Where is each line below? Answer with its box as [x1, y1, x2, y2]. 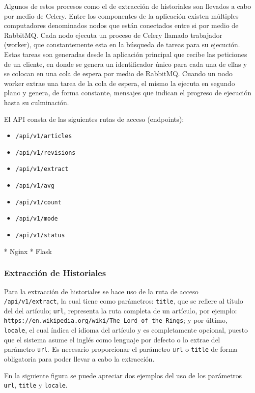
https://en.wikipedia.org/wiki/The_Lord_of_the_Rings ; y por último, [4, 315, 227, 325]
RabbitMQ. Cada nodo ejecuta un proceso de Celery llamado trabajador [4, 29, 223, 40]
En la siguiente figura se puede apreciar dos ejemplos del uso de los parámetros [4, 370, 242, 380]
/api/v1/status [15, 232, 65, 239]
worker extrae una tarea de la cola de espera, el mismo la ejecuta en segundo [4, 78, 235, 88]
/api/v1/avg [15, 182, 55, 190]
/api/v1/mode [15, 215, 58, 223]
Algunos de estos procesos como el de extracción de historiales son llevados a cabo [4, 1, 251, 11]
